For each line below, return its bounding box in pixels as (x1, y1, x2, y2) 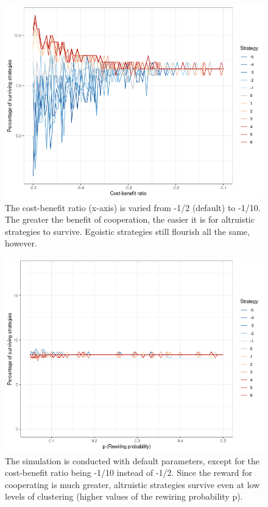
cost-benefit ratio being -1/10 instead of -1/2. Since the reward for (5, 466, 252, 479)
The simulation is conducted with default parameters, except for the (5, 454, 260, 467)
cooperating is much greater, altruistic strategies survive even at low (5, 478, 260, 491)
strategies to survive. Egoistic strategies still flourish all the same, (5, 225, 250, 237)
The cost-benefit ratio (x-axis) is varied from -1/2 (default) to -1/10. (5, 201, 261, 214)
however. (5, 237, 37, 250)
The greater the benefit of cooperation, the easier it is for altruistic (5, 213, 255, 226)
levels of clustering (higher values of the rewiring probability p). (5, 490, 243, 503)
